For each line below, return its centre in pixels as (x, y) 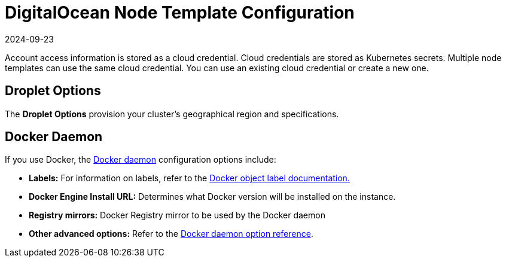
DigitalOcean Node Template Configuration (180, 13)
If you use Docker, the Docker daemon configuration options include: (141, 160)
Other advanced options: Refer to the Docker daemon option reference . (171, 234)
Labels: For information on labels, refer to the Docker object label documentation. (189, 178)
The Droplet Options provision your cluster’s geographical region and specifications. (172, 114)
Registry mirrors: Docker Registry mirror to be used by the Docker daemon (177, 215)
